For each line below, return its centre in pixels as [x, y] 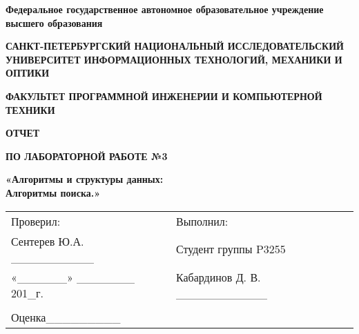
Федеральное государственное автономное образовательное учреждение [165, 9]
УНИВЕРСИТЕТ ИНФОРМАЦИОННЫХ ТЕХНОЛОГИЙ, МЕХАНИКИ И [174, 59]
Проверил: [36, 221]
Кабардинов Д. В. [218, 277]
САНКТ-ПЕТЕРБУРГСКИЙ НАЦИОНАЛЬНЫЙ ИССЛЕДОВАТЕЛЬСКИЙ [175, 46]
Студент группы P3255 [231, 249]
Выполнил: [202, 221]
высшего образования [54, 22]
